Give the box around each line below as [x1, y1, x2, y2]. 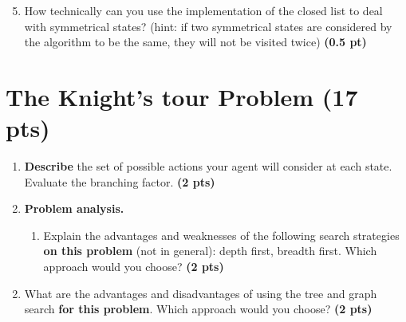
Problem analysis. [24, 200, 124, 217]
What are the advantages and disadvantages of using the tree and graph [24, 285, 377, 301]
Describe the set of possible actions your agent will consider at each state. [24, 158, 392, 175]
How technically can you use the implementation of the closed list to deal [24, 2, 383, 18]
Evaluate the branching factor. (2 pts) [24, 173, 215, 190]
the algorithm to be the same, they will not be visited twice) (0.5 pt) [24, 33, 367, 50]
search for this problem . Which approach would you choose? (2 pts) [24, 300, 372, 317]
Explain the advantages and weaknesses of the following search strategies [43, 226, 400, 243]
